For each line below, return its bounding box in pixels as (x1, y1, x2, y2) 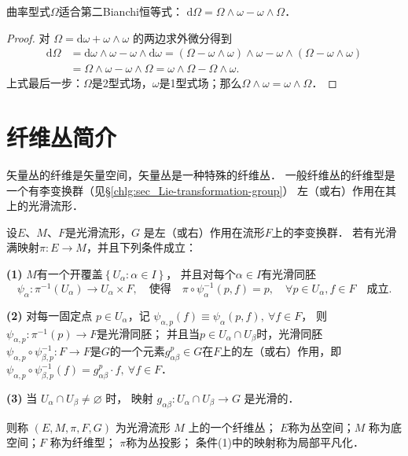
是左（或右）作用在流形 (143, 223, 265, 240)
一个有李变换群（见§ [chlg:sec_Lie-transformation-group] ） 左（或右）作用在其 (6, 182, 397, 198)
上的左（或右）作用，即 (220, 343, 342, 359)
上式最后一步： (6, 75, 83, 91)
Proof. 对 (6, 29, 50, 46)
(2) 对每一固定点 (6, 307, 93, 323)
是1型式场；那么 (159, 75, 242, 91)
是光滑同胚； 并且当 (97, 325, 200, 341)
